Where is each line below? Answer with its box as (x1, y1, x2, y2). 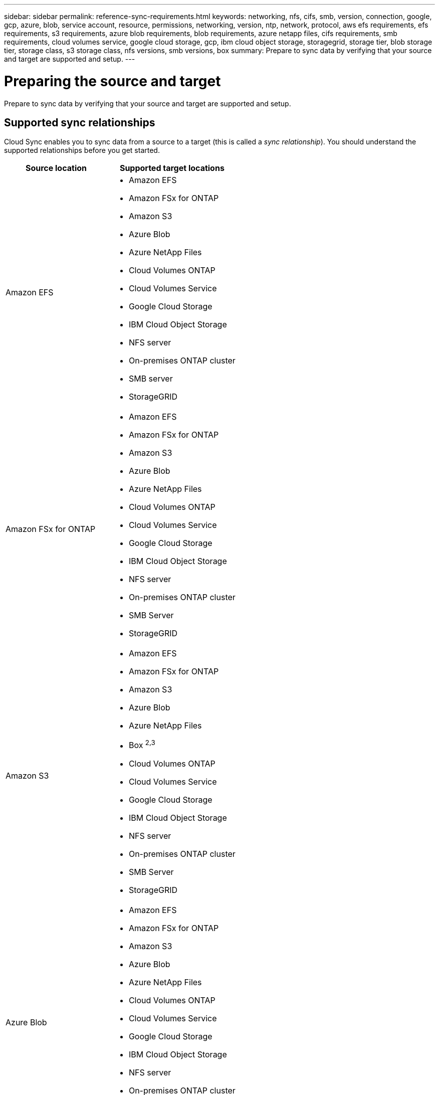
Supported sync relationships (4, 116, 155, 129)
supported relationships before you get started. (4, 146, 160, 155)
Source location (25, 163, 87, 173)
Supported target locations (119, 163, 225, 173)
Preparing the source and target (4, 72, 221, 90)
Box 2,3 (128, 739, 155, 751)
